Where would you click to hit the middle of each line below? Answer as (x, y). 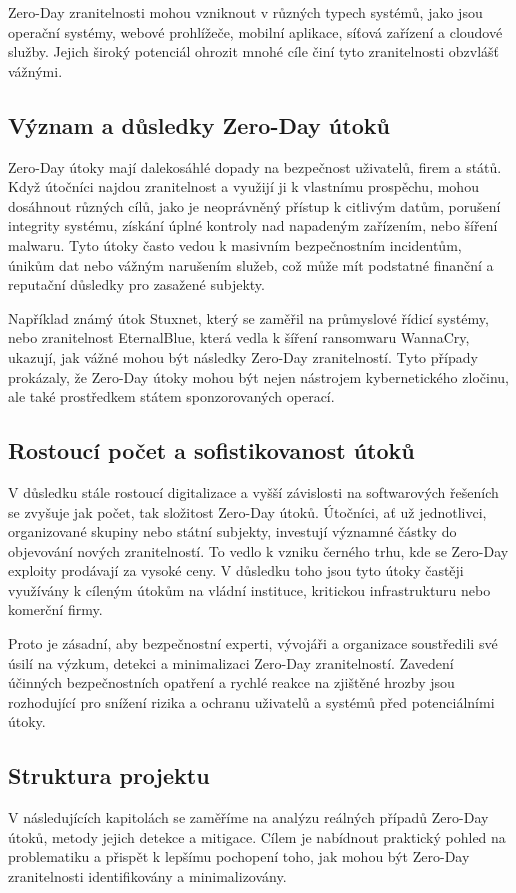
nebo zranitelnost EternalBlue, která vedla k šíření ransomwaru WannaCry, (239, 337)
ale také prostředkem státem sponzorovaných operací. (171, 396)
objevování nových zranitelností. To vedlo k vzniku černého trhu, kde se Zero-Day (258, 550)
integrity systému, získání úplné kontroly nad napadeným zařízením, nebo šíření (253, 225)
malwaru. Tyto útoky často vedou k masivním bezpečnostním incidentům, (235, 244)
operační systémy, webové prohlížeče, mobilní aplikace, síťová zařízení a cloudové (255, 31)
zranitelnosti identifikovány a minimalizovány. (147, 876)
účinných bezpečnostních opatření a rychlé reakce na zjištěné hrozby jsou (231, 682)
